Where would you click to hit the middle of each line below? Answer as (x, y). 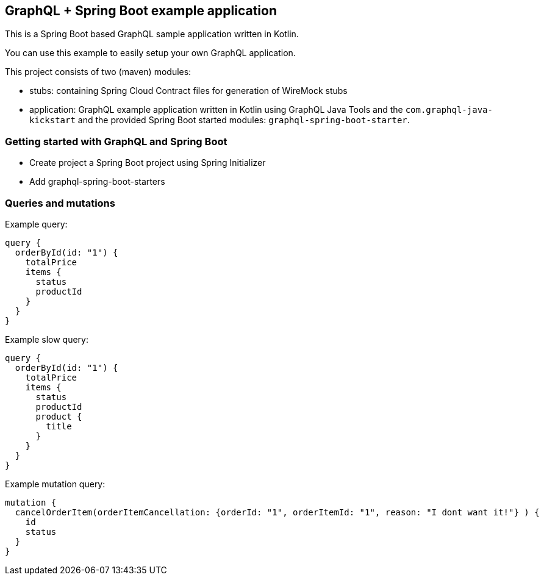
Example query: (36, 224)
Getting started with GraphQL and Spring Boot (116, 141)
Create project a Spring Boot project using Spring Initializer (148, 163)
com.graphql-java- (449, 110)
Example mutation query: (55, 484)
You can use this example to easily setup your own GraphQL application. (150, 53)
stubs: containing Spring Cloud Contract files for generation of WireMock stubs (188, 91)
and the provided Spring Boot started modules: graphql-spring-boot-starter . (244, 120)
